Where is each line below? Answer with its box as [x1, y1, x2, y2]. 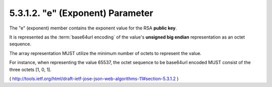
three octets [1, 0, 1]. [9, 66, 51, 72]
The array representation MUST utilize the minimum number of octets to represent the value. [9, 50, 201, 56]
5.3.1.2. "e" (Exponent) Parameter [9, 7, 154, 18]
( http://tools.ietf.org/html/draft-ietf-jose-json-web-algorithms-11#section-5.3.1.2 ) [9, 75, 179, 81]
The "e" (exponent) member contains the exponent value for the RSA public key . [9, 25, 177, 31]
